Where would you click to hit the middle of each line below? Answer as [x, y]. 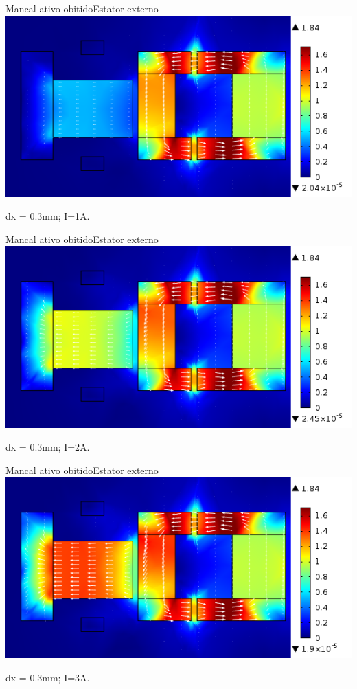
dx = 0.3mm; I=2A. [48, 447]
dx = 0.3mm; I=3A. [48, 677]
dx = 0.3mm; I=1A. [48, 216]
